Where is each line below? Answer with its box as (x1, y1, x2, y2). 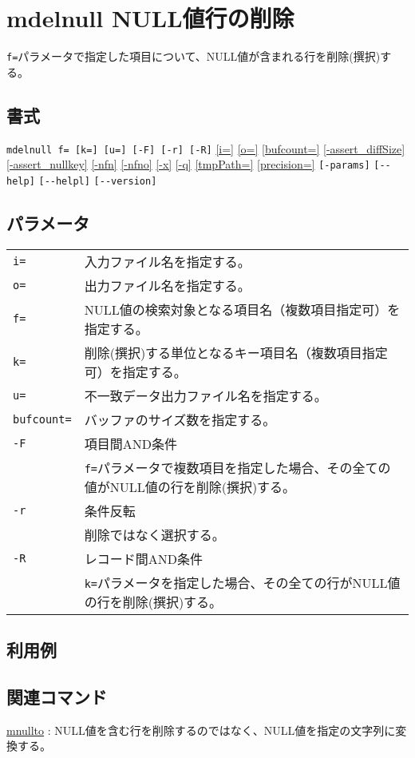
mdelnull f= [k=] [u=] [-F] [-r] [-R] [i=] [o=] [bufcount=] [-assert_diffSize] (6, 140, 405, 157)
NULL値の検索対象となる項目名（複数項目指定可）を (84, 300, 401, 319)
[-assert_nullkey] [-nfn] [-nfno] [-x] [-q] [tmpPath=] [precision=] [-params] (6, 156, 370, 173)
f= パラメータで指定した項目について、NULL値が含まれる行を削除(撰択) (6, 48, 381, 65)
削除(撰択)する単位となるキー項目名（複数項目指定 (84, 343, 388, 362)
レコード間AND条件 (84, 549, 203, 568)
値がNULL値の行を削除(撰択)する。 (84, 477, 296, 496)
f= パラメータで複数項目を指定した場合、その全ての (84, 458, 391, 477)
